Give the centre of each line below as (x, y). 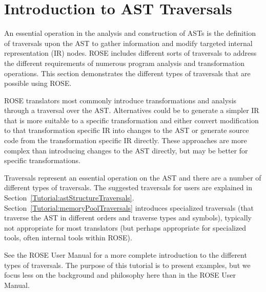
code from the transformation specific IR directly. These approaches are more (126, 140)
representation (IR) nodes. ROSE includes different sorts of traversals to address (130, 53)
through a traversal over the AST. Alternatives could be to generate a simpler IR (132, 110)
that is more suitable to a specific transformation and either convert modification (131, 120)
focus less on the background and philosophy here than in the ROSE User (120, 275)
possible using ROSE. (38, 83)
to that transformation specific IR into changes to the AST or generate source (127, 130)
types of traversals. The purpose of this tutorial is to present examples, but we (127, 265)
